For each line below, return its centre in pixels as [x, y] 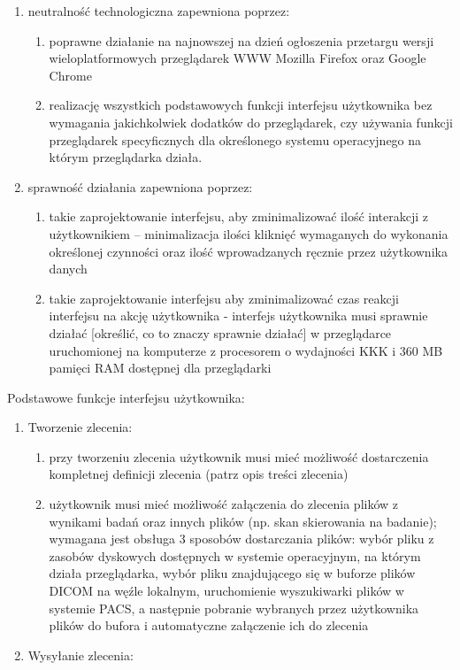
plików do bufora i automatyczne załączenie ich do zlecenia [209, 625]
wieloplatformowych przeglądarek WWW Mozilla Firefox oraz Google [238, 58]
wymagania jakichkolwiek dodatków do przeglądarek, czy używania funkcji [251, 122]
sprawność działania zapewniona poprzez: [140, 186]
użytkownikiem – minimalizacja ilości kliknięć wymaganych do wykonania [249, 233]
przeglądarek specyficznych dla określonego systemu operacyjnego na [235, 139]
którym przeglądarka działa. [126, 157]
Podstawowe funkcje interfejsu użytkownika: [126, 397]
